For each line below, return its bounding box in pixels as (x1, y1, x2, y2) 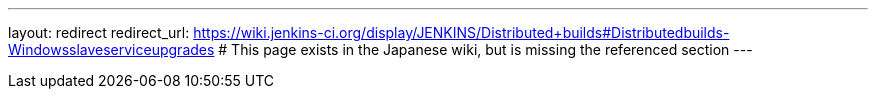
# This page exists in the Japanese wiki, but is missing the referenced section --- (218, 41, 753, 58)
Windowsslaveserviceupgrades (8, 41, 215, 58)
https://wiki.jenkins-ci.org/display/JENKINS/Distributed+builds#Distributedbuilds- (193, 24, 730, 41)
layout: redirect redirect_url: (8, 24, 190, 41)
